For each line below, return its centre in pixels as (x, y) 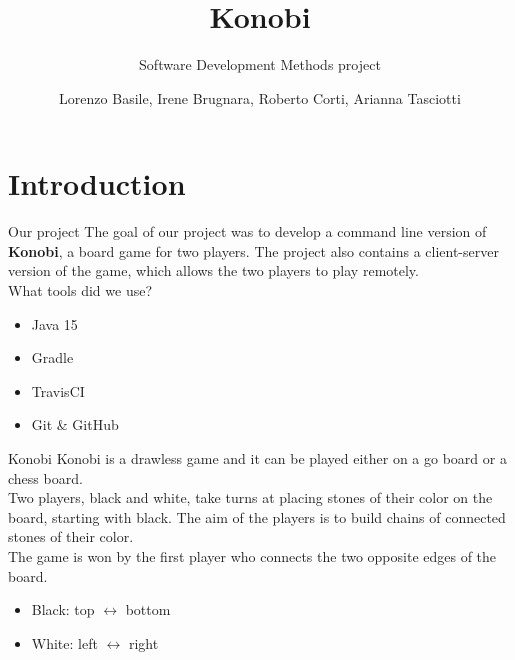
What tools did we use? (80, 290)
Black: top (63, 609)
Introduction (97, 183)
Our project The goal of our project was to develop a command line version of (247, 231)
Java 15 (54, 323)
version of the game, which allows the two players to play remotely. (213, 270)
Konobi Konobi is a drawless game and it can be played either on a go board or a (257, 458)
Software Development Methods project (260, 64)
